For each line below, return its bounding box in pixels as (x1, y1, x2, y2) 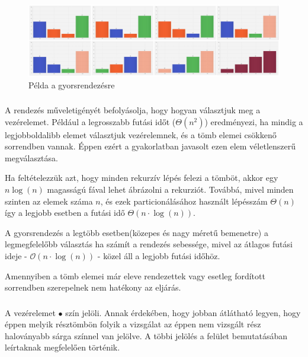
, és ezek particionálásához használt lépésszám (100, 195, 268, 207)
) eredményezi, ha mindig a (204, 115, 303, 128)
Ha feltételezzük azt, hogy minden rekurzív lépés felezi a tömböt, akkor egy (5, 171, 278, 184)
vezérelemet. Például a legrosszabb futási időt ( (5, 115, 176, 128)
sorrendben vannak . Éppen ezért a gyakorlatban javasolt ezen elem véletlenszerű (5, 140, 296, 152)
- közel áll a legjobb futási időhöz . (97, 249, 220, 262)
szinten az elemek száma (5, 195, 93, 207)
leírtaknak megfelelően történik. (5, 341, 120, 353)
